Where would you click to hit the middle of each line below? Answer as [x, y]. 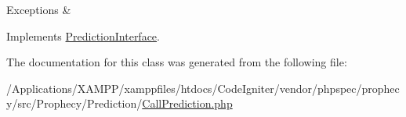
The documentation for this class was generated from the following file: [177, 62]
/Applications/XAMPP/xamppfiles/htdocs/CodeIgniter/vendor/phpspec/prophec [203, 88]
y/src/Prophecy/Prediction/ [74, 103]
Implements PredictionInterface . [83, 35]
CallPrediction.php [187, 103]
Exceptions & [39, 9]
